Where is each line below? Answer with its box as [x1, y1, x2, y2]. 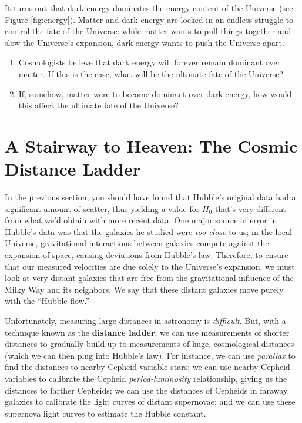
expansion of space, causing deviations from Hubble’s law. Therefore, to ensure [5, 249, 288, 261]
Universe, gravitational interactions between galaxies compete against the [5, 237, 269, 249]
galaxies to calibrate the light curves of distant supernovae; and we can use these [5, 395, 296, 408]
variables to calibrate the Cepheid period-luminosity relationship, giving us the [5, 372, 287, 384]
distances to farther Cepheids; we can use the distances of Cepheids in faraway [5, 384, 288, 396]
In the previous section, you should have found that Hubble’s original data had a [5, 191, 296, 203]
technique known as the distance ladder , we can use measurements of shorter [5, 326, 290, 338]
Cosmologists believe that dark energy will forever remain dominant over [18, 56, 281, 68]
